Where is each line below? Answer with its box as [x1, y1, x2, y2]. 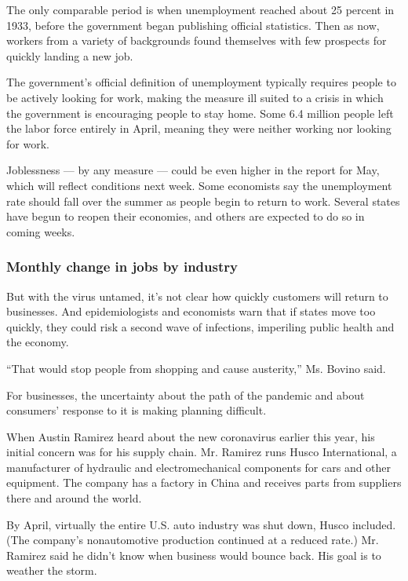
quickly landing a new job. [6, 47, 133, 64]
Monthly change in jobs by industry [6, 257, 238, 276]
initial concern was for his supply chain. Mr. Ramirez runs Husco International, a [6, 444, 397, 460]
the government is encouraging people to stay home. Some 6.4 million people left [6, 104, 394, 121]
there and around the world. [6, 490, 142, 506]
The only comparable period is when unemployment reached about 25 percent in [6, 2, 395, 17]
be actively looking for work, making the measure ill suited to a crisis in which [6, 89, 384, 105]
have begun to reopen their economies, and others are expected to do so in [6, 208, 365, 225]
